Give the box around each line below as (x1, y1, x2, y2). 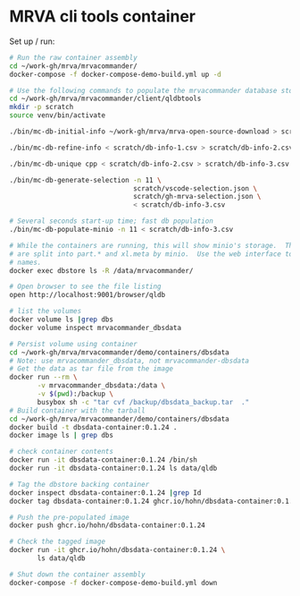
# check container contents (9, 447, 114, 456)
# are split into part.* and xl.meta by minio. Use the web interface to (9, 249, 294, 259)
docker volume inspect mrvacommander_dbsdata (9, 323, 181, 332)
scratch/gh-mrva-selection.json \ (132, 192, 262, 201)
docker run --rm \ (9, 373, 78, 382)
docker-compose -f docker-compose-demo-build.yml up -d (9, 70, 221, 79)
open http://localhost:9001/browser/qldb (9, 291, 166, 300)
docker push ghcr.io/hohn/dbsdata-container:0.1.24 (9, 521, 205, 530)
